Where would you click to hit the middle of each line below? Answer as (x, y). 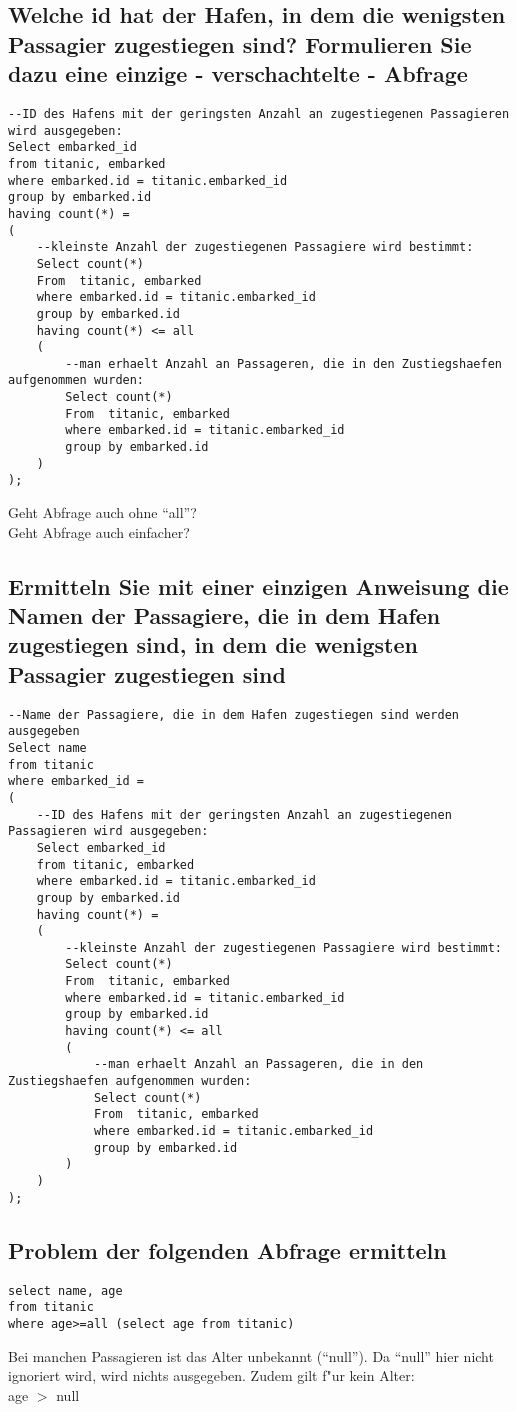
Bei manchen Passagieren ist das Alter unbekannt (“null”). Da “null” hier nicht (251, 1355)
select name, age (65, 1290)
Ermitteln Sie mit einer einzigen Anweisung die (258, 585)
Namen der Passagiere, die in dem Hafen (224, 615)
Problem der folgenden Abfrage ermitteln (227, 1249)
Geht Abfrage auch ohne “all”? (102, 512)
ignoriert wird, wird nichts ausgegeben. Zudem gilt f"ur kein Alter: (211, 1375)
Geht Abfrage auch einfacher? (99, 531)
